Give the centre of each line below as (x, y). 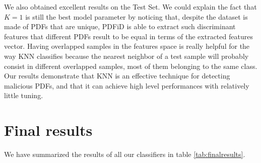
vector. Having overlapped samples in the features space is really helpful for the (127, 46)
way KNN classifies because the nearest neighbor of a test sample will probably (126, 56)
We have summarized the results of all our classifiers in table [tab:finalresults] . (125, 154)
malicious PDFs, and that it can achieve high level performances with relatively (127, 85)
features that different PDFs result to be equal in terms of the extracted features (128, 36)
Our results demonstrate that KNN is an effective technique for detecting (117, 76)
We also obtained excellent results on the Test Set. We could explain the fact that (130, 7)
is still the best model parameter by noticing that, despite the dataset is (137, 16)
